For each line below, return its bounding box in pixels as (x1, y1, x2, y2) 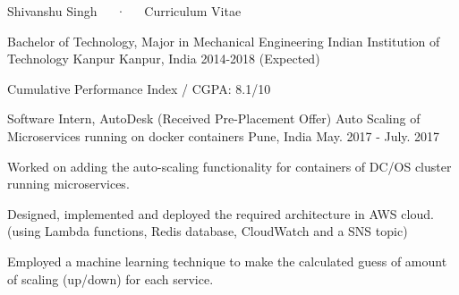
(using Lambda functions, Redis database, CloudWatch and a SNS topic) (7, 222, 408, 240)
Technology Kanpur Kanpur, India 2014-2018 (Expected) (7, 49, 320, 68)
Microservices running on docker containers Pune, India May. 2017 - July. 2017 (7, 126, 440, 145)
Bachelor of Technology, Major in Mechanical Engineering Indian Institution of (7, 31, 440, 50)
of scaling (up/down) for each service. (7, 269, 214, 288)
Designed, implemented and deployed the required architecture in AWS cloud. (7, 204, 434, 223)
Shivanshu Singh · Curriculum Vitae (7, 2, 242, 20)
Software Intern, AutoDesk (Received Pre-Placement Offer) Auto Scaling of (7, 109, 421, 128)
